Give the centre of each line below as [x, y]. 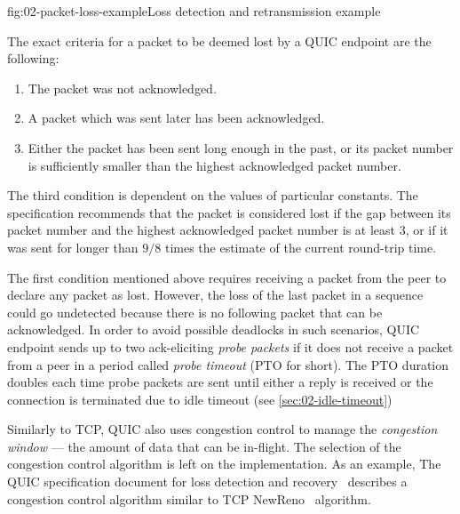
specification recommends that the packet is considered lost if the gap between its [229, 212]
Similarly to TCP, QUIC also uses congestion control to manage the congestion [222, 429]
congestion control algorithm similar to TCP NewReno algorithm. [189, 498]
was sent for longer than [73, 247]
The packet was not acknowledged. [122, 88]
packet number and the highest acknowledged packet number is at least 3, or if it [228, 230]
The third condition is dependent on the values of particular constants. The [213, 195]
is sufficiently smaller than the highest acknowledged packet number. [214, 165]
